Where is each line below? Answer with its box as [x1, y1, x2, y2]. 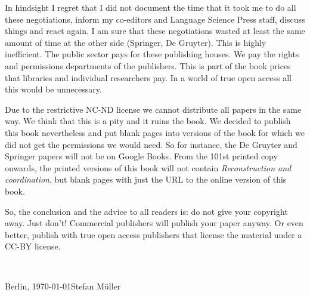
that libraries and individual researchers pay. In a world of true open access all [5, 71, 292, 84]
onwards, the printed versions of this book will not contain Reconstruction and [5, 161, 292, 174]
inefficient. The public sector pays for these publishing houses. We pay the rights [5, 48, 299, 60]
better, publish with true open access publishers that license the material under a [5, 228, 302, 240]
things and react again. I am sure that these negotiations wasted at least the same [5, 24, 305, 37]
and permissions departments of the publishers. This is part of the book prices [5, 59, 291, 72]
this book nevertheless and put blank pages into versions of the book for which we [5, 126, 305, 138]
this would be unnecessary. [5, 83, 102, 95]
